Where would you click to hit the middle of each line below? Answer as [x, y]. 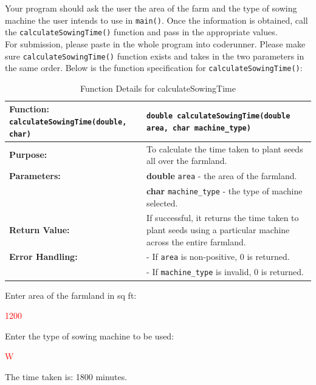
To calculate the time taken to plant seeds [225, 148]
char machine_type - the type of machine [225, 190]
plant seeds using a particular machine [218, 230]
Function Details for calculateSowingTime [158, 88]
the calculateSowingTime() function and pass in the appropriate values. [141, 32]
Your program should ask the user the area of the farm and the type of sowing [151, 8]
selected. [162, 203]
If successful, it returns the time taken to [223, 218]
